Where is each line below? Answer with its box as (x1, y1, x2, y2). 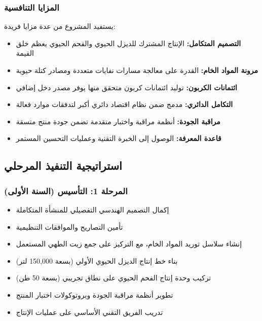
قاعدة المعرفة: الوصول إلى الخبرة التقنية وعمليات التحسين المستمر (16, 133, 221, 144)
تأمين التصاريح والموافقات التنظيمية (16, 221, 123, 232)
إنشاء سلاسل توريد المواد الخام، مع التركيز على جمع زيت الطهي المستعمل (16, 238, 242, 249)
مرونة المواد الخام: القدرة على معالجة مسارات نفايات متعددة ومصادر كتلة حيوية (16, 65, 258, 75)
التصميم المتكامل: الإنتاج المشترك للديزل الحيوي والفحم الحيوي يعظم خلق (16, 38, 241, 48)
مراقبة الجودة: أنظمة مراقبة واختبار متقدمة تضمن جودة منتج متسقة (16, 116, 220, 126)
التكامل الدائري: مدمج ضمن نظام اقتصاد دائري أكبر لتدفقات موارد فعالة (16, 99, 233, 110)
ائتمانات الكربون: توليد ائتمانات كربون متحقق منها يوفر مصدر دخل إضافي (16, 82, 237, 92)
